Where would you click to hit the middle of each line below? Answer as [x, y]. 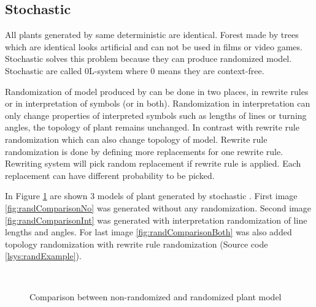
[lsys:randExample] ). [43, 256]
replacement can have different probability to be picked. [110, 175]
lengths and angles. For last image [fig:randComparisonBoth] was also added [148, 232]
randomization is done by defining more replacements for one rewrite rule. [144, 151]
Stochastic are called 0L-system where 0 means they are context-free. [135, 70]
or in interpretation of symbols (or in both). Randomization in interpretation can [158, 103]
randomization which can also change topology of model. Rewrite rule [136, 139]
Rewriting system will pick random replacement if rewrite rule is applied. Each [153, 163]
